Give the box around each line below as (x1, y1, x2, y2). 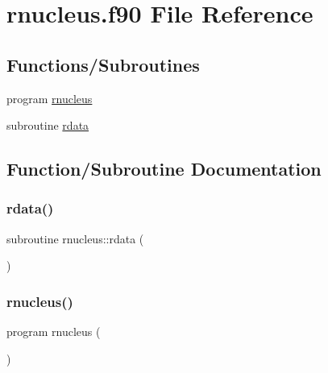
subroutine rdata (6, 117, 89, 134)
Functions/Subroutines (6, 52, 200, 77)
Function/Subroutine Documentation (6, 156, 322, 181)
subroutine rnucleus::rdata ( (6, 230, 144, 247)
